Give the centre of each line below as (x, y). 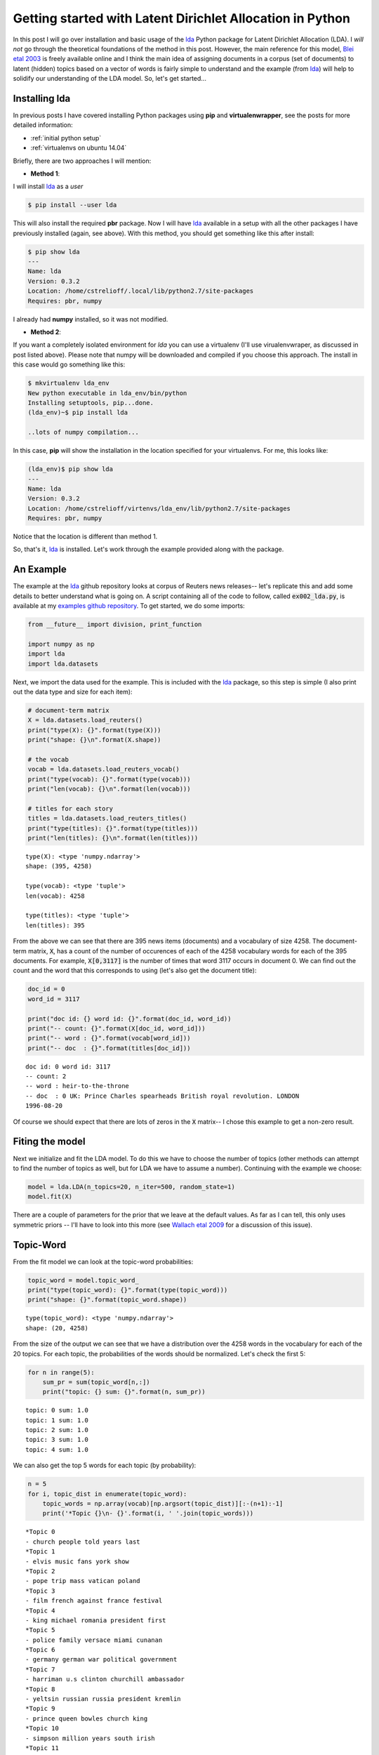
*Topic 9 (40, 1709)
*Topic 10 (42, 1728)
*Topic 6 (40, 1650)
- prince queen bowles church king (87, 1718)
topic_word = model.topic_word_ (84, 1280)
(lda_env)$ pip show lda (71, 469)
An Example (40, 570)
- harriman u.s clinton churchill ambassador (105, 1679)
